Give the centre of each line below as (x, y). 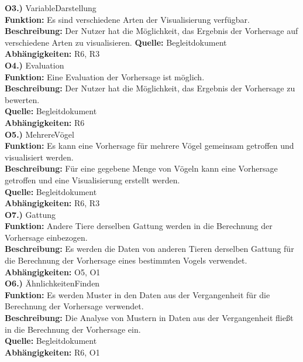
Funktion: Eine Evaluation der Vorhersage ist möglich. (105, 76)
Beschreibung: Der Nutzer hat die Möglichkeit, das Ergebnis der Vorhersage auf (151, 31)
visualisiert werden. (39, 157)
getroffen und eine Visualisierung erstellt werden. (92, 180)
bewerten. (22, 99)
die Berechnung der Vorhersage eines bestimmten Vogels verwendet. (126, 260)
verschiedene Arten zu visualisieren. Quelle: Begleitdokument (116, 42)
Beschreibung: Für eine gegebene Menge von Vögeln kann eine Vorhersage (141, 168)
